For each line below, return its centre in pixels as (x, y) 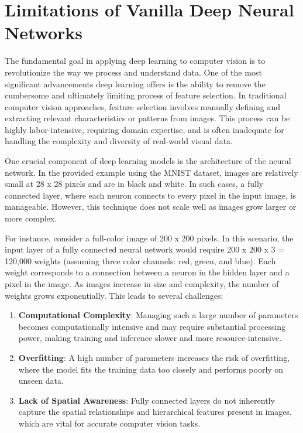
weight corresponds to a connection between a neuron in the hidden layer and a (147, 272)
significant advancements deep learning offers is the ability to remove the (135, 83)
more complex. (31, 218)
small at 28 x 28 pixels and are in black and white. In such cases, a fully (134, 184)
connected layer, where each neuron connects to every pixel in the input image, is (151, 195)
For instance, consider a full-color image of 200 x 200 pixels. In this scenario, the (149, 238)
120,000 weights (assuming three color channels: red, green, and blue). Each (140, 260)
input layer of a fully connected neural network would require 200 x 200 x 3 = (145, 249)
